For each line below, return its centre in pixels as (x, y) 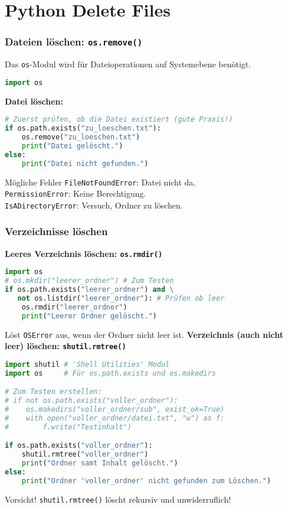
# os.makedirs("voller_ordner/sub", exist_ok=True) (115, 410)
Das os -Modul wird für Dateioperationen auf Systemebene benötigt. (128, 64)
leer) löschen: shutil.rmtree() (66, 346)
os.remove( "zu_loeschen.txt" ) (81, 137)
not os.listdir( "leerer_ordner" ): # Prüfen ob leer (121, 298)
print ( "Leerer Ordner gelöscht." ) (89, 316)
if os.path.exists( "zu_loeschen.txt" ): (83, 128)
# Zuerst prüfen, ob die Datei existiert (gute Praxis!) (119, 120)
